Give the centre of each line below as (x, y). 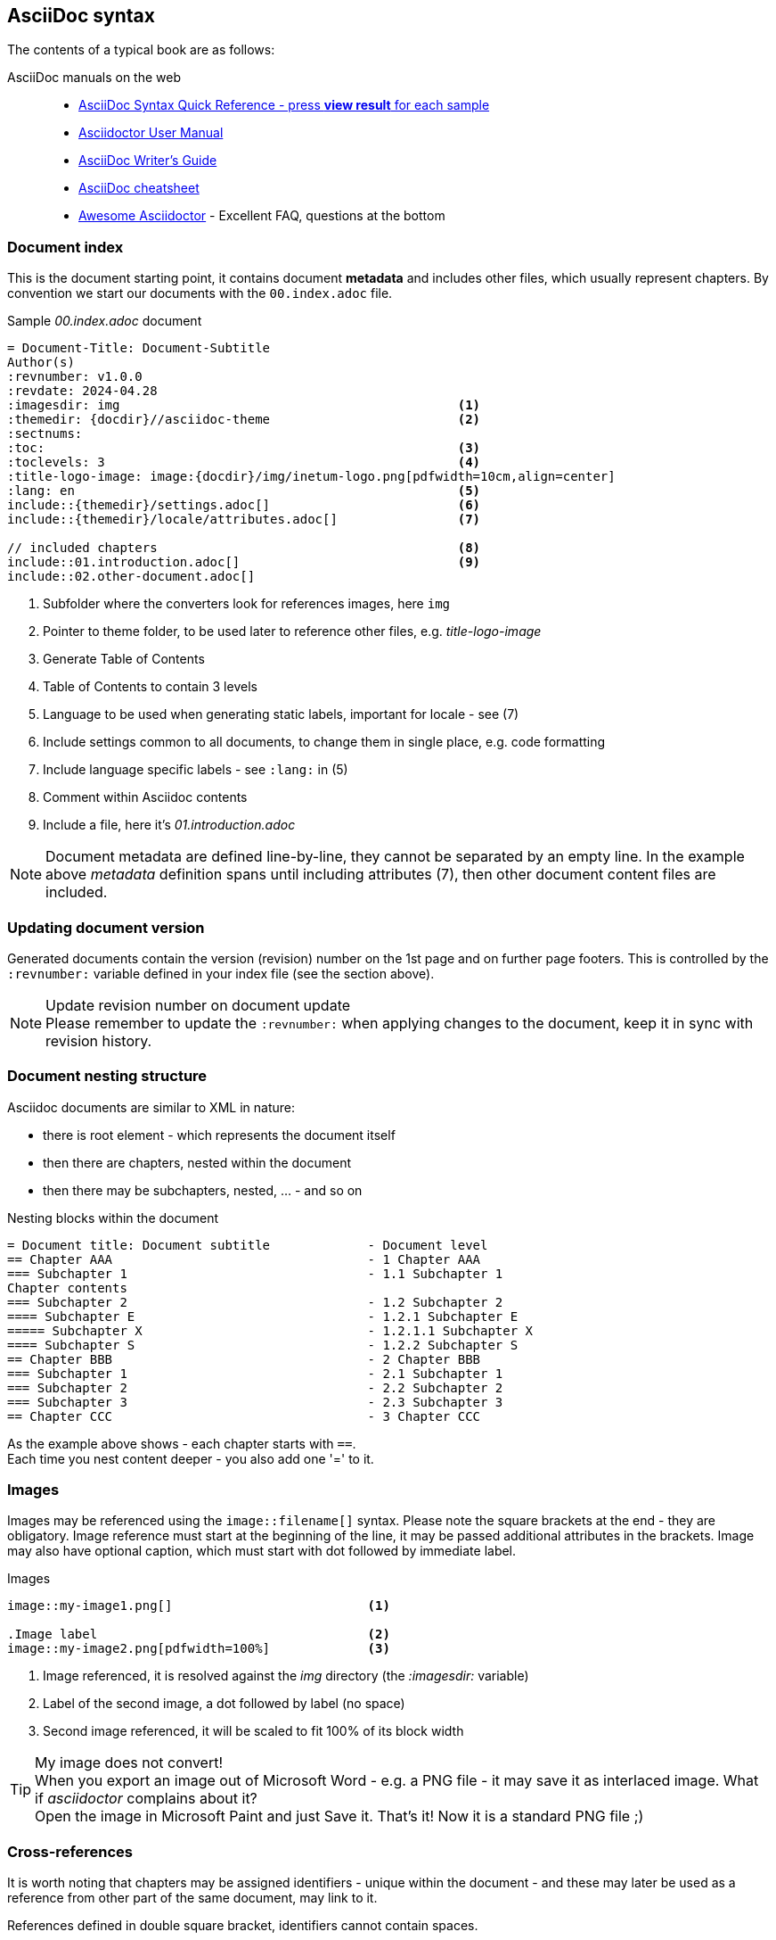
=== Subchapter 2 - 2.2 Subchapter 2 (255, 1387)
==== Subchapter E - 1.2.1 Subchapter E (263, 1316)
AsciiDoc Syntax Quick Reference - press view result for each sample (284, 105)
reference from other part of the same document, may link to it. (192, 1898)
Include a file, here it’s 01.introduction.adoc (169, 825)
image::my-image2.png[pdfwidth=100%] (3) (199, 1649)
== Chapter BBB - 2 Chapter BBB (244, 1359)
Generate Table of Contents (124, 659)
